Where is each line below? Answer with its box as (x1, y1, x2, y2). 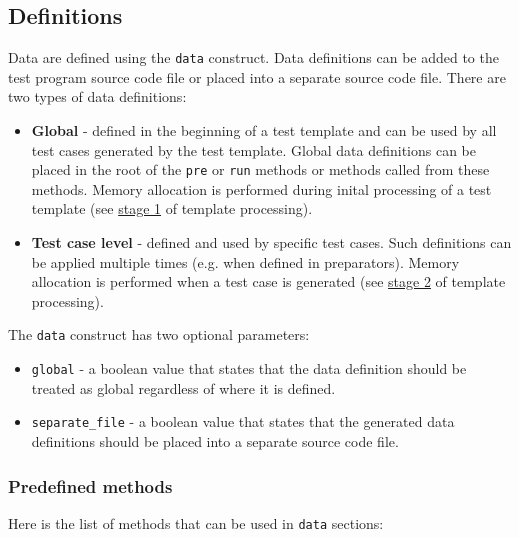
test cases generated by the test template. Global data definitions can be (31, 139, 477, 160)
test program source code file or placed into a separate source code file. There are (8, 66, 506, 87)
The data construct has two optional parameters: (8, 324, 310, 345)
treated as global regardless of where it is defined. (31, 377, 336, 398)
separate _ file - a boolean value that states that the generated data (31, 411, 455, 432)
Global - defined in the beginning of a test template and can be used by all (31, 120, 497, 141)
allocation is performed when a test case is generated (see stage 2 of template (31, 271, 506, 292)
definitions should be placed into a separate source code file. (31, 431, 399, 452)
